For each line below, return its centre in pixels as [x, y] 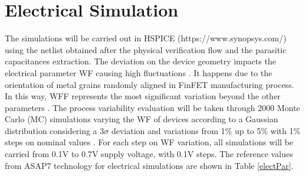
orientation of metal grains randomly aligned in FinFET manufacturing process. [150, 84]
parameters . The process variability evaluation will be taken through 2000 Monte [152, 107]
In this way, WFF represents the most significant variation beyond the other [143, 96]
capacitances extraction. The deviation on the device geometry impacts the [140, 61]
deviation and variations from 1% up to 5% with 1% [206, 130]
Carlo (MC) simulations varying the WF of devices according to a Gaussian [142, 119]
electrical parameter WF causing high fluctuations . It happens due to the [139, 72]
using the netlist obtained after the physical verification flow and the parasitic [146, 49]
